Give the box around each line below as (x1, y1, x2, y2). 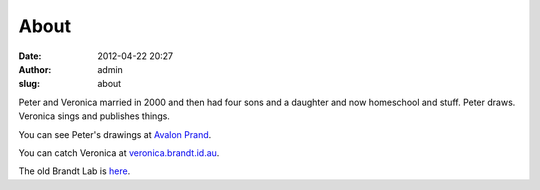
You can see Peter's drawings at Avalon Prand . (18, 128, 212, 140)
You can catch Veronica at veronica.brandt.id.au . (18, 146, 220, 159)
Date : (18, 50, 42, 62)
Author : (18, 63, 52, 75)
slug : (18, 78, 40, 90)
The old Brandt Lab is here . (18, 165, 131, 177)
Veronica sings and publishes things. (18, 110, 170, 122)
